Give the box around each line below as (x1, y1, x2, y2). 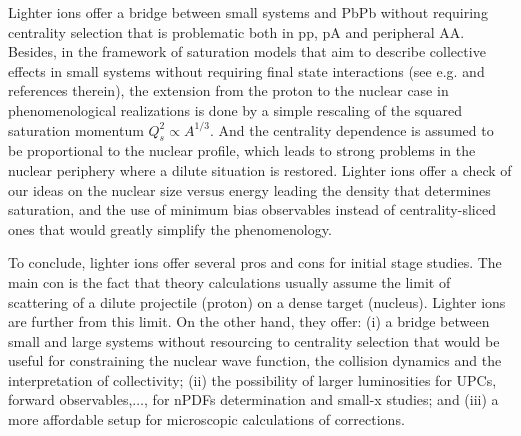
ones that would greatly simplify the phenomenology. (8, 218, 332, 239)
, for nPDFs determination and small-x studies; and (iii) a (144, 389, 499, 410)
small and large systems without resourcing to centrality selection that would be (8, 330, 500, 351)
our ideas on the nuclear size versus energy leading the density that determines (8, 179, 491, 200)
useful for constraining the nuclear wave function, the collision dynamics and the (8, 350, 502, 371)
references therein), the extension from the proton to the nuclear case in (8, 80, 449, 101)
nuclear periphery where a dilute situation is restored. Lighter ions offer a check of (8, 159, 512, 180)
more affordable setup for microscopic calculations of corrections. (8, 409, 405, 430)
